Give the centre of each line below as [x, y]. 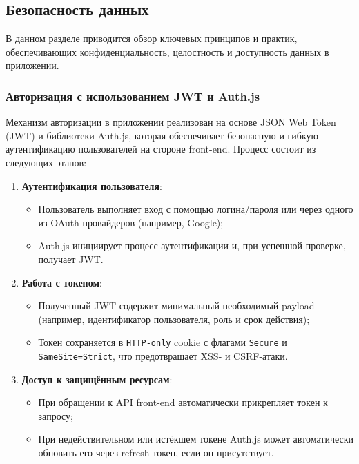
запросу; [56, 415]
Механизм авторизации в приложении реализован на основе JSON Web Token [171, 122]
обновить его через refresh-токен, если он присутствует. [156, 453]
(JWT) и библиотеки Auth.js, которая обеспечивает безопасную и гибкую [162, 135]
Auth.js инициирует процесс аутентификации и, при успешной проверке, [192, 245]
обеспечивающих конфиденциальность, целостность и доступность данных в [167, 51]
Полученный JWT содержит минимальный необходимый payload [176, 306]
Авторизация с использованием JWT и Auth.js [133, 96]
